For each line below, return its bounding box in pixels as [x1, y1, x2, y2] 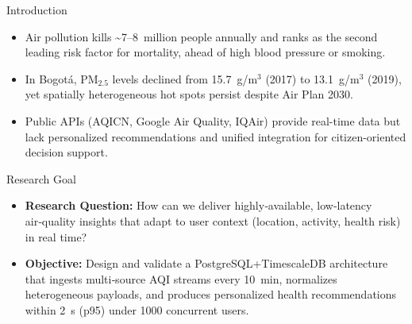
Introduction [6, 2, 67, 17]
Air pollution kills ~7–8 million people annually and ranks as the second [25, 28, 378, 44]
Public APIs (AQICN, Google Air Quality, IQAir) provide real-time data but [25, 112, 401, 129]
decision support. [25, 144, 108, 160]
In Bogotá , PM [25, 70, 98, 87]
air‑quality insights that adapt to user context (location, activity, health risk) [25, 212, 401, 229]
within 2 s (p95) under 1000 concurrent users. [25, 301, 249, 318]
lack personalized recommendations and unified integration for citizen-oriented [25, 128, 406, 145]
